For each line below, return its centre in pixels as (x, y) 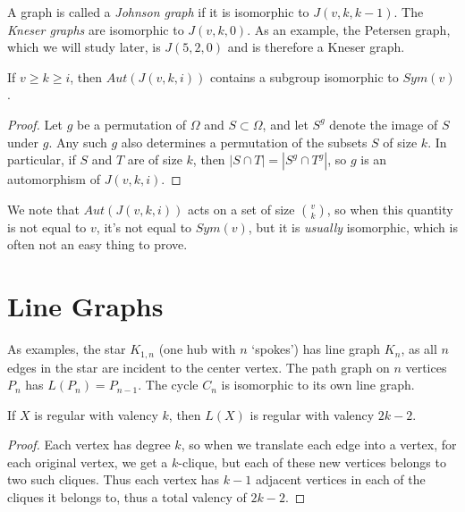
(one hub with (197, 349)
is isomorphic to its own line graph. (318, 385)
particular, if (42, 159)
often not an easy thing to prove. (97, 244)
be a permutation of (131, 124)
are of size (155, 159)
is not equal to (47, 227)
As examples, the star (67, 349)
